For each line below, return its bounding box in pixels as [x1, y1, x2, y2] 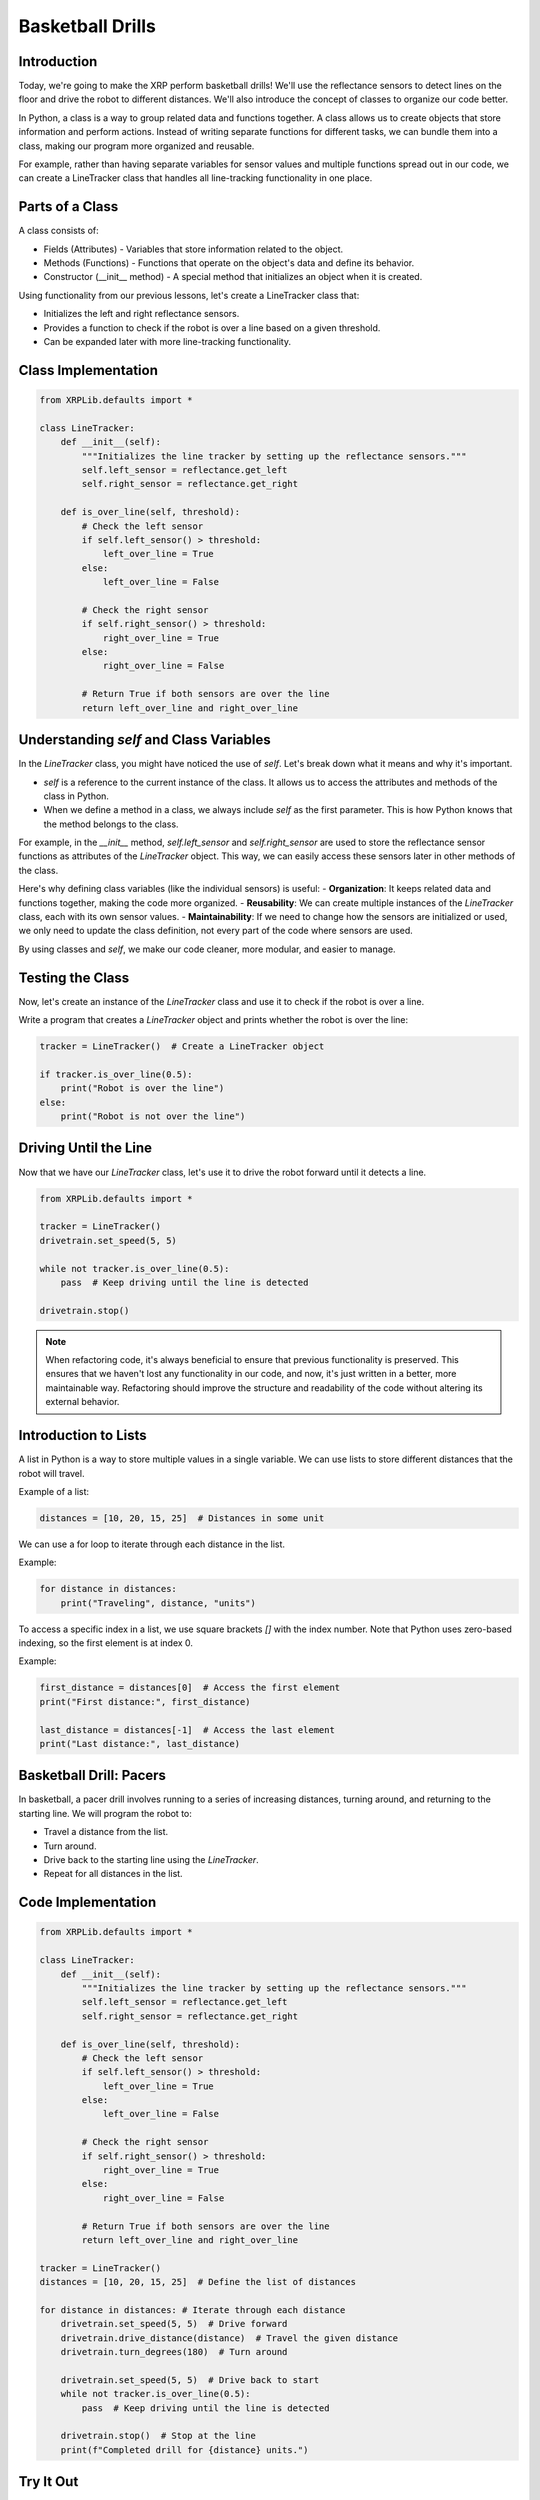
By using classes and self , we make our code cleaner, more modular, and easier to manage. [18, 943, 396, 955]
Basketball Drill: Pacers [18, 1767, 167, 1784]
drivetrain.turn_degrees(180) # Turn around [60, 2346, 288, 2358]
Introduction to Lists [18, 1427, 147, 1444]
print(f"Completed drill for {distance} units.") [60, 2444, 309, 2455]
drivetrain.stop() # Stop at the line [60, 2430, 257, 2442]
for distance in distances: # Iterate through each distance [39, 2304, 346, 2315]
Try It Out [18, 2473, 79, 2490]
